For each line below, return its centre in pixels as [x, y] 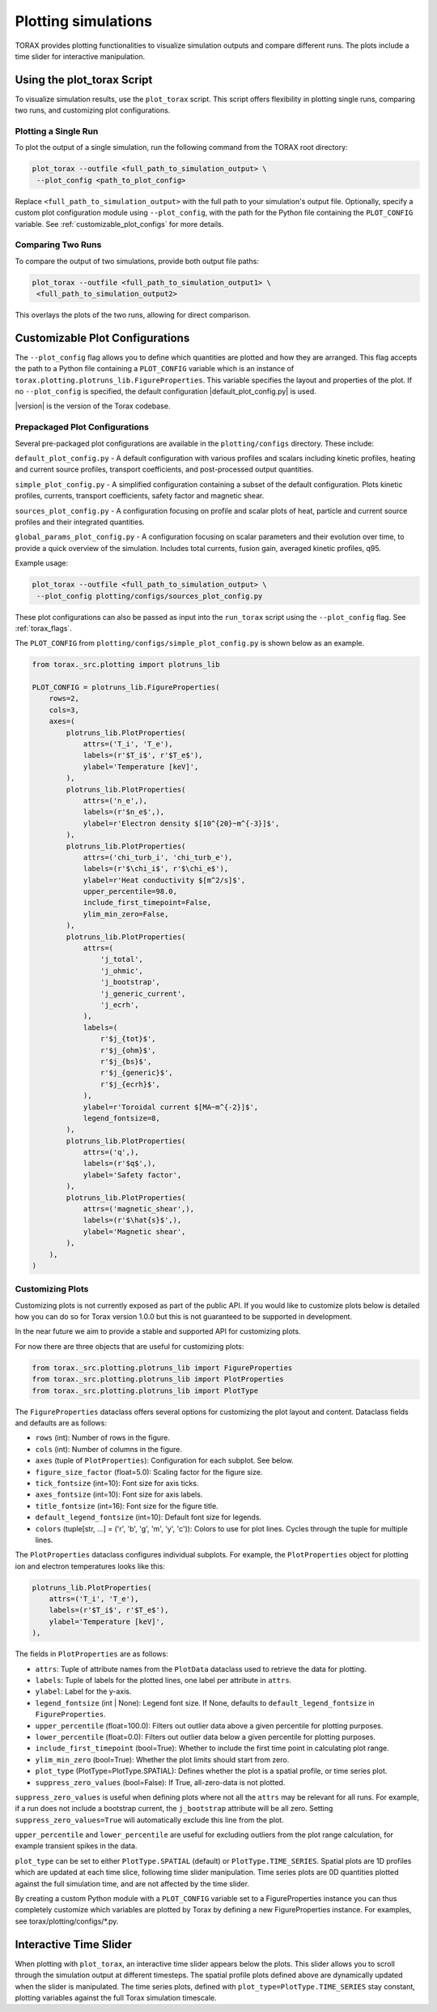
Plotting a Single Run [57, 131]
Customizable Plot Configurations [102, 337]
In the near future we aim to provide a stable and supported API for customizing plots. [158, 1331]
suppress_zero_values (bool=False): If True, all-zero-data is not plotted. [160, 1782]
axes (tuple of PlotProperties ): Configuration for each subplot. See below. [165, 1461]
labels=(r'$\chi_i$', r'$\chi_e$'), [156, 869]
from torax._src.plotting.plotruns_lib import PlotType [145, 1390]
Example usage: [42, 563]
